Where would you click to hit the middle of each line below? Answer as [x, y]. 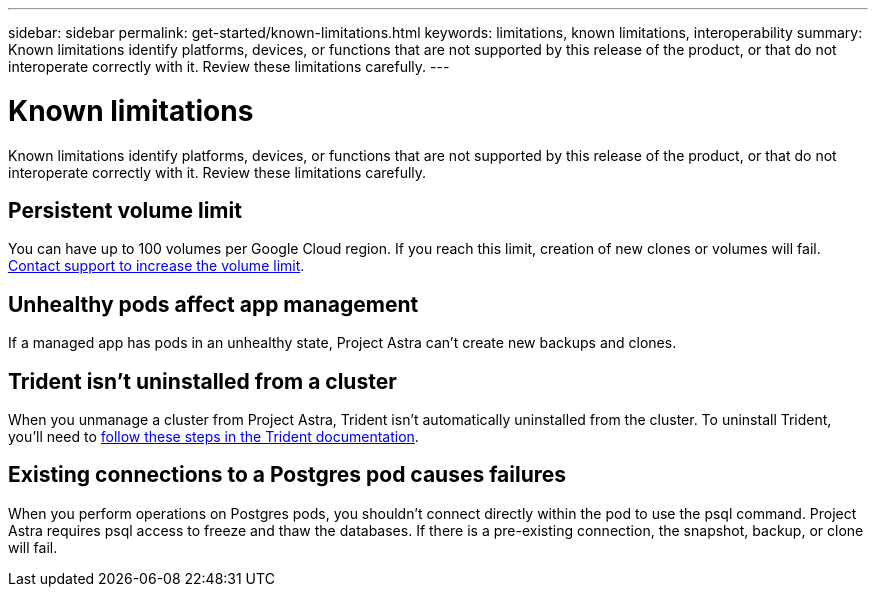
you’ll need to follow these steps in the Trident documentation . [213, 437]
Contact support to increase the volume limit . [156, 266]
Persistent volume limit [125, 210]
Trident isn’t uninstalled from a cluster [202, 381]
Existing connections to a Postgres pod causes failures [287, 475]
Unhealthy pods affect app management [213, 304]
